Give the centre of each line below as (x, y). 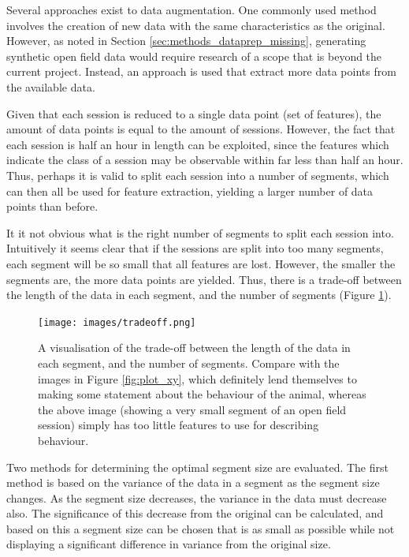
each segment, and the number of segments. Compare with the (189, 363)
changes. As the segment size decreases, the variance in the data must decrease (197, 497)
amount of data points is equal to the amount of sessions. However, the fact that (201, 129)
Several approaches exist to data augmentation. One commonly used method (191, 9)
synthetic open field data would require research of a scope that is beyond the (194, 56)
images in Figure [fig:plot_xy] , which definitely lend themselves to (197, 378)
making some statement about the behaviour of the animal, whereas (202, 394)
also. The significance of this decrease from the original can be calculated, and (195, 513)
